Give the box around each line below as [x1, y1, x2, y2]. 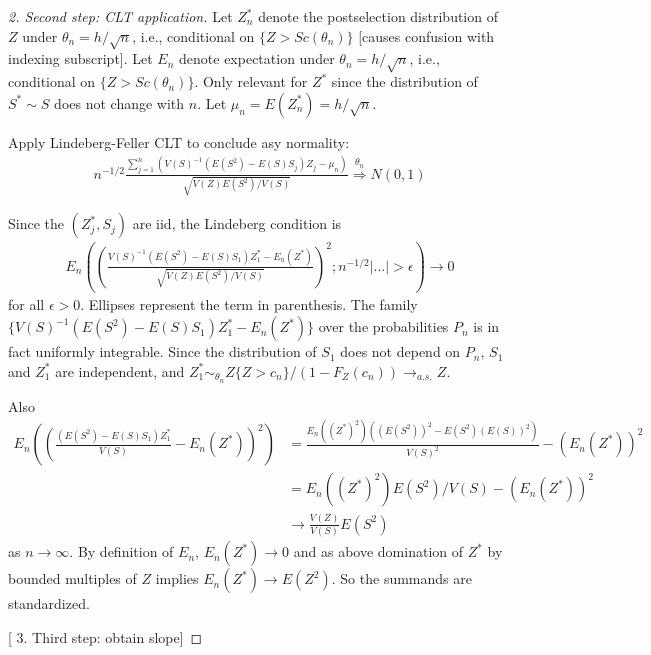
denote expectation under [179, 48, 335, 69]
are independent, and [55, 360, 185, 381]
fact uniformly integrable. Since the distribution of [8, 341, 317, 362]
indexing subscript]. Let [8, 48, 153, 69]
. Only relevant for [194, 71, 308, 92]
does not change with [54, 92, 185, 113]
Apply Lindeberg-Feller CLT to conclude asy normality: [8, 131, 350, 152]
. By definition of [69, 541, 174, 562]
